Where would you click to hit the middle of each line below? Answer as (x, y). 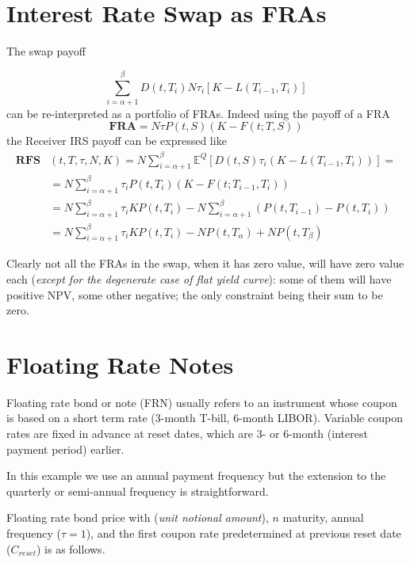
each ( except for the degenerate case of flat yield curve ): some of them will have (199, 278)
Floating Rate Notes (120, 364)
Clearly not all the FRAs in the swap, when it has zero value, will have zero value (205, 263)
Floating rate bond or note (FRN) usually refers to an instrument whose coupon (202, 402)
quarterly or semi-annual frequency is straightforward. (138, 491)
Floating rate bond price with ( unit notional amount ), (138, 517)
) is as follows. (71, 548)
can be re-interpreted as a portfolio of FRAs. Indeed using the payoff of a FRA (198, 113)
